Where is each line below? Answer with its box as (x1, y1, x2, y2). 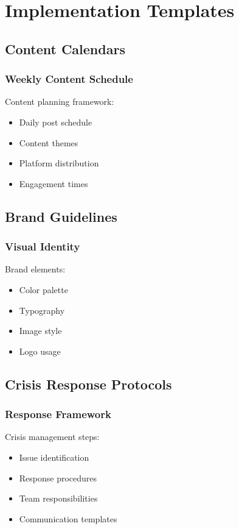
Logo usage (19, 344, 61, 357)
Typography (19, 304, 65, 316)
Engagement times (19, 177, 88, 190)
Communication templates (19, 512, 117, 525)
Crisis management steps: (5, 430, 100, 443)
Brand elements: (5, 263, 66, 275)
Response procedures (19, 471, 97, 484)
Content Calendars (5, 39, 125, 58)
